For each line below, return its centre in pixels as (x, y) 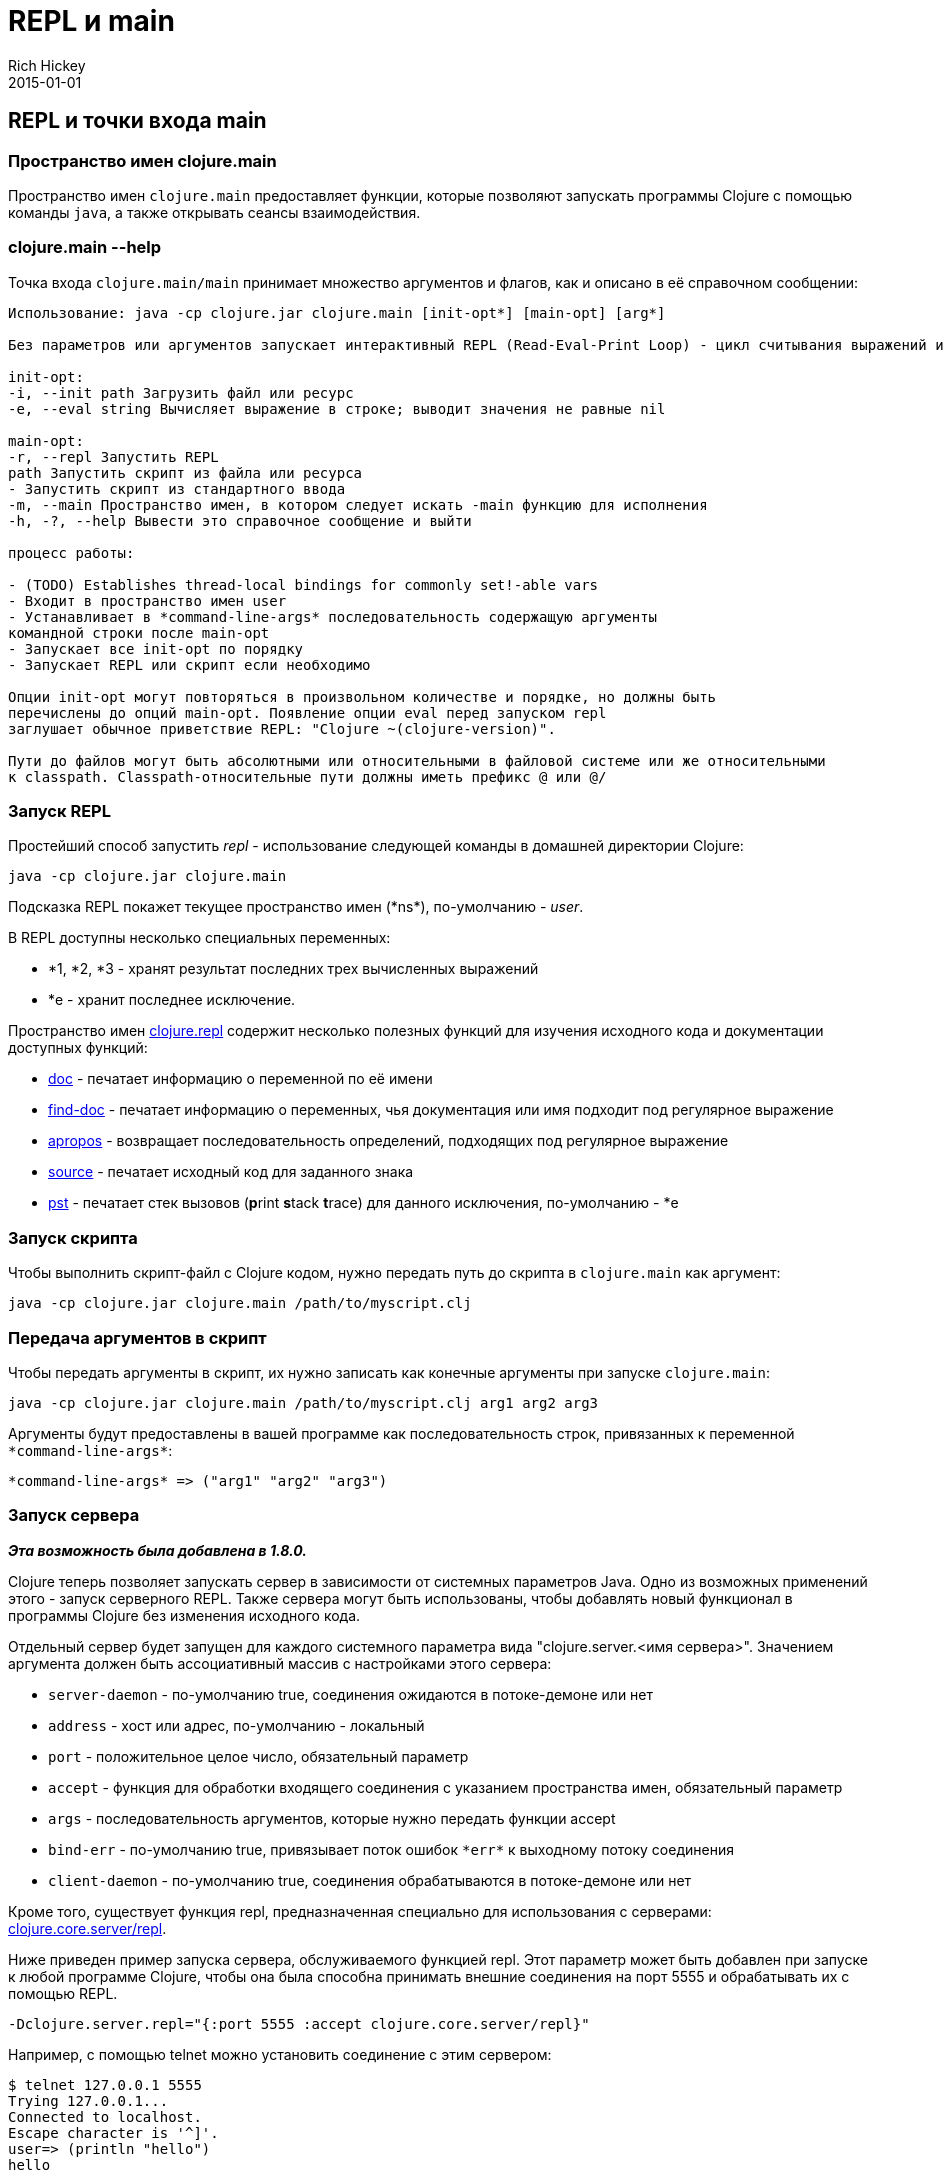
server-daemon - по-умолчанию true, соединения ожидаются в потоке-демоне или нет (351, 1694)
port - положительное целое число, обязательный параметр (258, 1756)
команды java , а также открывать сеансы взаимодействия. (214, 212)
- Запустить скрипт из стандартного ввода (177, 488)
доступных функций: (78, 1048)
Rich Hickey (47, 65)
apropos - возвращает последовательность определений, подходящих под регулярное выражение (388, 1141)
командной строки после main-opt (139, 632)
